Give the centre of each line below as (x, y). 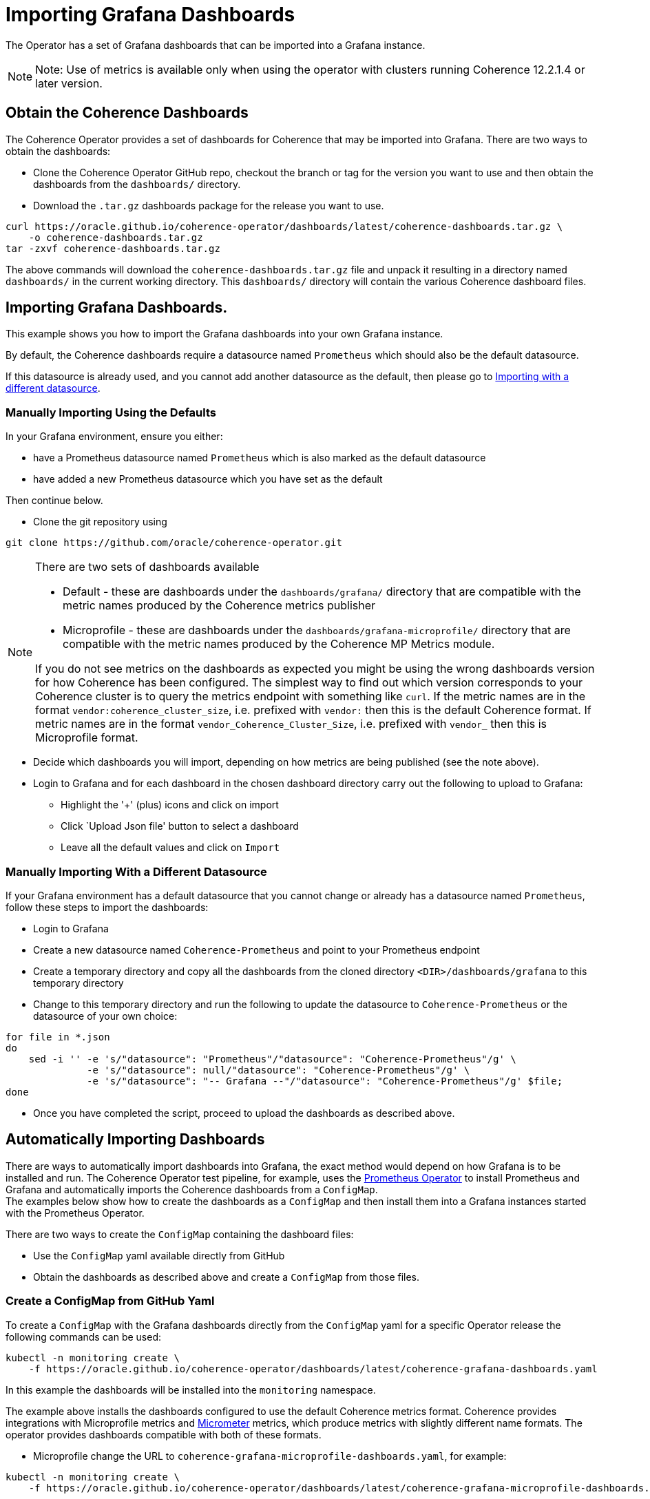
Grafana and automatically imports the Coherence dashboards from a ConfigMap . (192, 1189)
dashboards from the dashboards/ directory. (137, 184)
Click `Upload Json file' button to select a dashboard (180, 826)
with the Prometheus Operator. (75, 1213)
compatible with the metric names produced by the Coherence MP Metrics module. (279, 644)
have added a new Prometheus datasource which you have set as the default (208, 479)
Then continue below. (54, 501)
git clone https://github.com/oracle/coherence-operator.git (174, 543)
